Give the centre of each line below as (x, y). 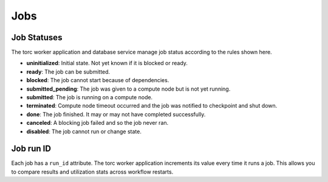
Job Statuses (37, 37)
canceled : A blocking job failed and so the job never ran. (97, 123)
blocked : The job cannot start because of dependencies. (98, 80)
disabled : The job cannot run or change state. (84, 131)
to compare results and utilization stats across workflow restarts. (92, 172)
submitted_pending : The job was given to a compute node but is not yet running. (128, 89)
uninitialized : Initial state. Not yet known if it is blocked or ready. (107, 63)
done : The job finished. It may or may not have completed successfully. (116, 114)
